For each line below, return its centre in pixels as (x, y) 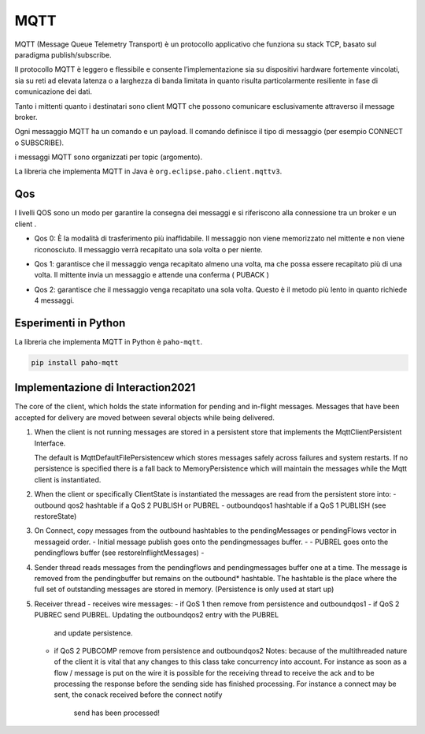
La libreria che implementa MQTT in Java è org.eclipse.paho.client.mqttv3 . (148, 171)
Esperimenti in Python (70, 323)
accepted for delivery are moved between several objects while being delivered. (144, 417)
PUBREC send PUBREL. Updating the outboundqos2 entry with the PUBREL (157, 615)
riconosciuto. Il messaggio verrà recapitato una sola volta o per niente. (148, 249)
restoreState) (55, 516)
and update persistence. (93, 633)
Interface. (50, 443)
